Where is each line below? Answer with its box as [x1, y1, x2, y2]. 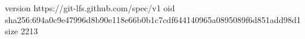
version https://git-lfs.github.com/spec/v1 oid [5, 2, 175, 14]
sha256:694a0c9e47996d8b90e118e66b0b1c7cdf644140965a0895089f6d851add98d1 [5, 13, 301, 25]
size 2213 [5, 25, 38, 37]
